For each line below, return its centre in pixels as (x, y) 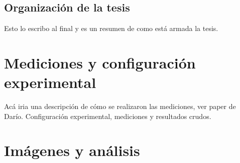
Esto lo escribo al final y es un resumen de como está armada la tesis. (111, 28)
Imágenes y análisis (72, 150)
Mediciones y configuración (100, 62)
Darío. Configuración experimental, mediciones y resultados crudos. (108, 116)
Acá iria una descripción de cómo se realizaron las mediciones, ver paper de (120, 106)
